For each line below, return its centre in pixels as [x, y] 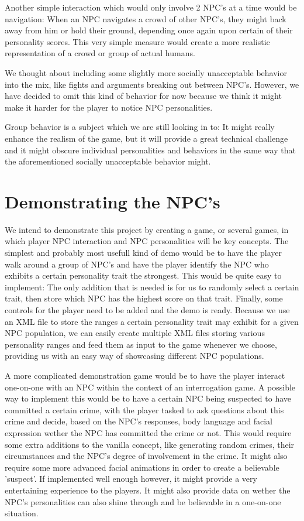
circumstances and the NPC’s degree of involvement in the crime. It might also [146, 456]
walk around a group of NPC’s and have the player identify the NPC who [137, 264]
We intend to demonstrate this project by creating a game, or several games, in [147, 229]
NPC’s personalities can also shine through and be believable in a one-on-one [143, 501]
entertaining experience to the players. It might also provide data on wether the [148, 490]
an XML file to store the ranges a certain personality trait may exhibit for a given [152, 321]
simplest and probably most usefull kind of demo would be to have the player [144, 253]
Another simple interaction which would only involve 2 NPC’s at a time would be [151, 7]
